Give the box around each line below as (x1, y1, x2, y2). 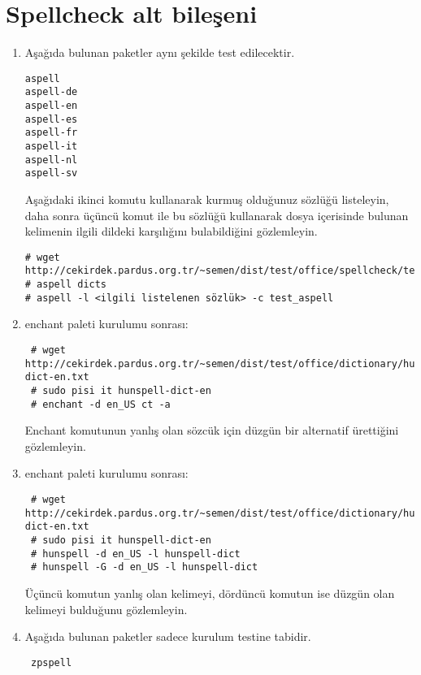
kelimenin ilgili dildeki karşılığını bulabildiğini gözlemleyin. (24, 223, 318, 240)
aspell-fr (24, 127, 78, 139)
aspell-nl (24, 154, 78, 166)
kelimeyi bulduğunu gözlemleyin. (24, 600, 188, 617)
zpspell (30, 656, 72, 669)
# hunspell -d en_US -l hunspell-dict (30, 547, 241, 560)
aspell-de (24, 86, 78, 98)
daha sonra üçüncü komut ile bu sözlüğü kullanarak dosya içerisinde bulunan (24, 206, 409, 223)
